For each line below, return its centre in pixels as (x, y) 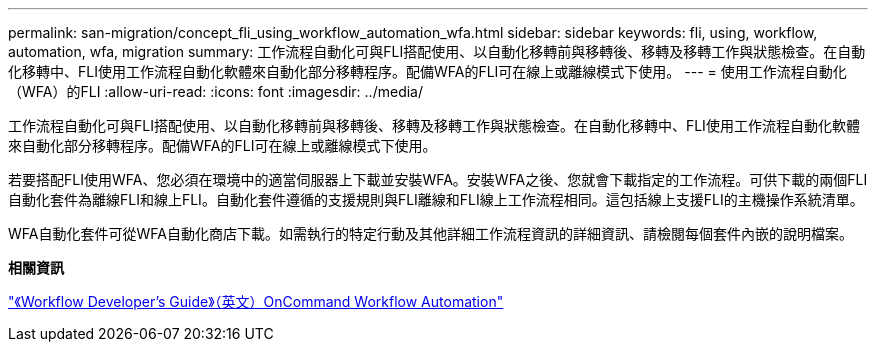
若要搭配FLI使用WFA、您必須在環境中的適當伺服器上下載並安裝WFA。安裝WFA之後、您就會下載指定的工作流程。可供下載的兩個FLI (438, 179)
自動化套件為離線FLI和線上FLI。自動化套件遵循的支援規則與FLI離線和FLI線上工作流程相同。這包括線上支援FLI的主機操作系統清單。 (436, 199)
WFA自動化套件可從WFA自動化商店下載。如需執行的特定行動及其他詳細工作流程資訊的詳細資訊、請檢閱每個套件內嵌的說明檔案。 (430, 233)
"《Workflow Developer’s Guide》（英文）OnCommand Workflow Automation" (256, 301)
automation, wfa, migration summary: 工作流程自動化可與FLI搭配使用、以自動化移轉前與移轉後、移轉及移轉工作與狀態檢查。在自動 (437, 51)
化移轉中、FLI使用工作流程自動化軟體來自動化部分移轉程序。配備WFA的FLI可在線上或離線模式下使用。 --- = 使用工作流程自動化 (427, 71)
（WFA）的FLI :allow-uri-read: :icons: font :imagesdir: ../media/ (215, 91)
